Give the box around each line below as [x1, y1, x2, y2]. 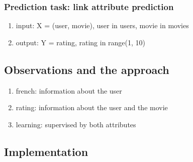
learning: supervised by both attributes [16, 119, 136, 129]
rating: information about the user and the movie [16, 102, 168, 113]
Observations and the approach [4, 61, 169, 77]
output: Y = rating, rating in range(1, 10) [16, 37, 146, 47]
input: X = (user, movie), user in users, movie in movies [16, 20, 189, 31]
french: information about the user [16, 85, 122, 96]
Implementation [4, 143, 88, 159]
